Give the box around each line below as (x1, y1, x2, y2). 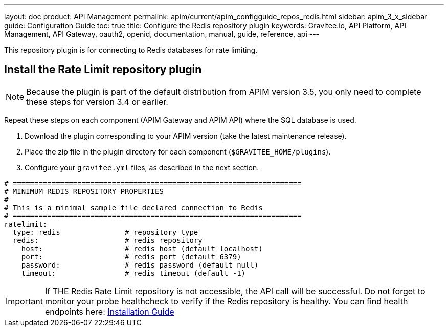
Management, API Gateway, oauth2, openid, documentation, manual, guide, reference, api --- (4, 30, 320, 38)
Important (6, 296, 43, 306)
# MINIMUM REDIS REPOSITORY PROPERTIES (4, 187, 164, 195)
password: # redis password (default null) (21, 260, 259, 269)
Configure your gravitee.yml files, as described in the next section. (25, 163, 259, 172)
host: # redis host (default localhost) (21, 244, 263, 253)
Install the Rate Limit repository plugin (4, 63, 202, 76)
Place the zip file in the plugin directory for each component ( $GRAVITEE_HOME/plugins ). (25, 147, 331, 156)
